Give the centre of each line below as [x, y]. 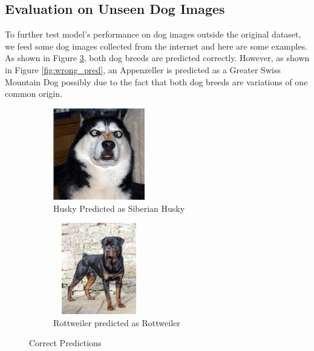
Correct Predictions [65, 343]
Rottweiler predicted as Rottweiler [117, 322]
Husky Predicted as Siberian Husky [119, 208]
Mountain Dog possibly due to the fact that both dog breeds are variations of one [156, 81]
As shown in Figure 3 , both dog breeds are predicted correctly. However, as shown [157, 58]
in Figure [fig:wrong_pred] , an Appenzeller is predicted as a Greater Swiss [143, 69]
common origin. [34, 93]
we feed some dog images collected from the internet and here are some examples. [156, 46]
